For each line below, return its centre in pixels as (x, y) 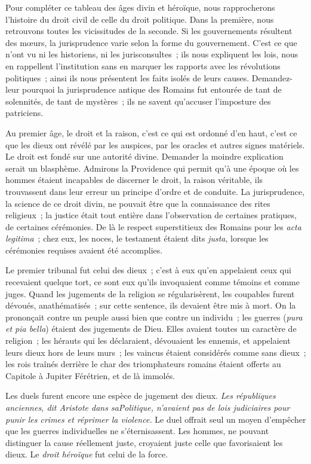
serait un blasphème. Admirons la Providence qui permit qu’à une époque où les (152, 168)
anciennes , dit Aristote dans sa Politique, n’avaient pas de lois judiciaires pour (148, 407)
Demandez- (272, 77)
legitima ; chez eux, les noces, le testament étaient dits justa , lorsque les (137, 238)
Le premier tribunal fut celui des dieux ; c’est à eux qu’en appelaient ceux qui (148, 270)
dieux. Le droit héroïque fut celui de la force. (87, 454)
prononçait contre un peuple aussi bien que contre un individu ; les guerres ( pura (154, 317)
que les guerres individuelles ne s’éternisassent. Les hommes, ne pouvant (137, 431)
